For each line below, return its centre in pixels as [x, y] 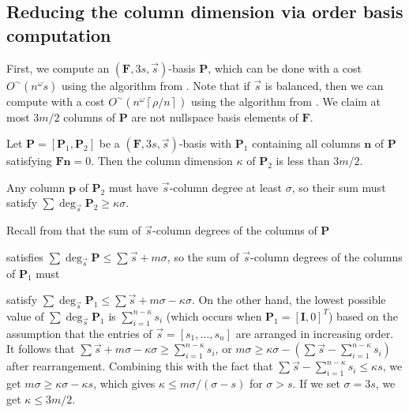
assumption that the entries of [79, 333]
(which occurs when [214, 315]
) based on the [363, 315]
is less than [303, 161]
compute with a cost [56, 101]
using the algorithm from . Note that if [156, 85]
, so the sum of [203, 256]
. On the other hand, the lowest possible [289, 300]
